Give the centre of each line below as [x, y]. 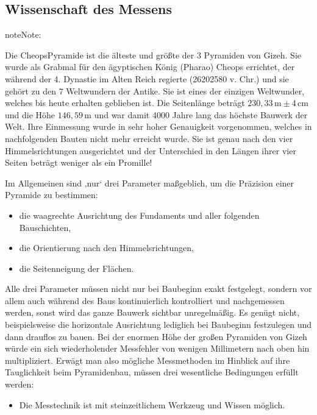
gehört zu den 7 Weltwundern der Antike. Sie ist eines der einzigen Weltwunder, [155, 90]
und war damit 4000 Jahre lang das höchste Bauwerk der [201, 114]
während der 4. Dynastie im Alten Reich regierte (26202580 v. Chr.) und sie [147, 78]
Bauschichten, [45, 227]
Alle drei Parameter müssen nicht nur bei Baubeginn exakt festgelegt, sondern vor [158, 289]
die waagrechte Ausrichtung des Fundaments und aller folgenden [139, 215]
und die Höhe [30, 114]
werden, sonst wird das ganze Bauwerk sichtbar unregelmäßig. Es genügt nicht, [152, 312]
